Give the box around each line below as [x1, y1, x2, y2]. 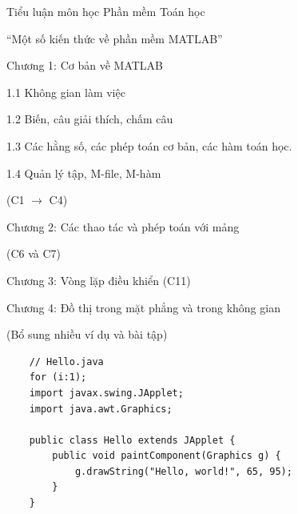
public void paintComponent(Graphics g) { [52, 450, 281, 462]
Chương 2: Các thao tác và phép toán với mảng [6, 218, 240, 235]
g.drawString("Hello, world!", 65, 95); [74, 465, 292, 477]
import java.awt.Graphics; [29, 403, 173, 415]
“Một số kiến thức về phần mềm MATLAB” [6, 30, 223, 46]
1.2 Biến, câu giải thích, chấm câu [6, 110, 173, 127]
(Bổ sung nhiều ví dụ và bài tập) [6, 326, 168, 343]
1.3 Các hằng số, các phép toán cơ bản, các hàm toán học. [6, 137, 292, 154]
